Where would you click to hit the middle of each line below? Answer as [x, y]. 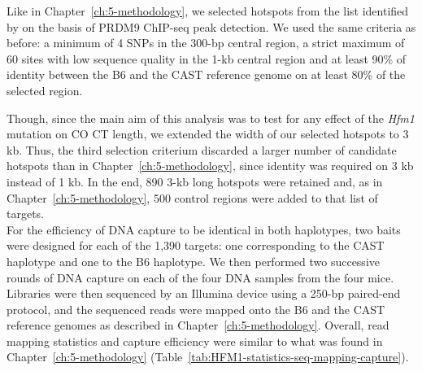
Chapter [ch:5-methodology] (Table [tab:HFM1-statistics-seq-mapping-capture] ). [208, 357]
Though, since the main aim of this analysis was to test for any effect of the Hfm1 [211, 118]
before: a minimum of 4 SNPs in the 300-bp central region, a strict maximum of [206, 43]
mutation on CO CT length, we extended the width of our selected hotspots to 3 [208, 134]
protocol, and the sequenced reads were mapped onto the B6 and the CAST [196, 309]
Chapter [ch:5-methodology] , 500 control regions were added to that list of [192, 197]
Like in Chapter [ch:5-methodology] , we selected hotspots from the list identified [208, 11]
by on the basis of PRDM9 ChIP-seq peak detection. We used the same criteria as [211, 26]
